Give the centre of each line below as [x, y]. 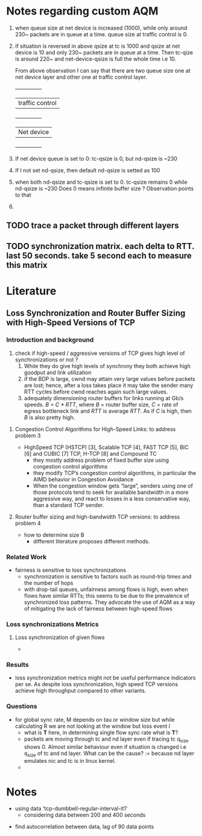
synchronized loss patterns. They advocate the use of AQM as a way [109, 602]
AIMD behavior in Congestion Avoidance [83, 479]
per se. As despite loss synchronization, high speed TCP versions [96, 684]
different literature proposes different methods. [91, 541]
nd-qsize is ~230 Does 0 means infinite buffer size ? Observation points [104, 188]
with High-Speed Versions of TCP [71, 322]
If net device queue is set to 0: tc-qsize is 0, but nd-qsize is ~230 [96, 158]
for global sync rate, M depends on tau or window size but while [95, 719]
